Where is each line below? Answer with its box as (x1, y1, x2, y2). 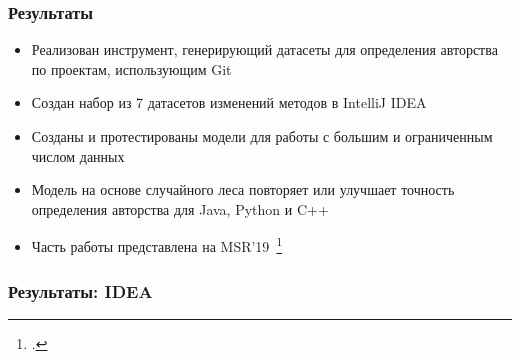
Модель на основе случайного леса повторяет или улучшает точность (31, 179, 455, 200)
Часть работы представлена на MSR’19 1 (31, 233, 283, 257)
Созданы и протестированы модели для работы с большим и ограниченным (31, 126, 493, 146)
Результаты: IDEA (8, 278, 153, 303)
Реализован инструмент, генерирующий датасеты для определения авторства (31, 39, 498, 60)
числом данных (31, 145, 125, 166)
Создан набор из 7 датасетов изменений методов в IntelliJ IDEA (31, 92, 427, 113)
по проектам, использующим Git (31, 58, 232, 79)
